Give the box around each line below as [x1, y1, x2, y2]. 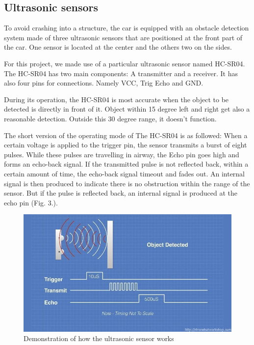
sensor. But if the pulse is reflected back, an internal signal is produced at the [4, 188, 238, 198]
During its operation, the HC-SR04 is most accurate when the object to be [4, 94, 229, 104]
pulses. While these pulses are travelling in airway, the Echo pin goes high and [4, 149, 239, 159]
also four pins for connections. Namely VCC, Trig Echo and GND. [4, 78, 203, 88]
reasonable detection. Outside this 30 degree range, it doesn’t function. [4, 113, 217, 123]
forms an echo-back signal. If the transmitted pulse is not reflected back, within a [4, 159, 249, 169]
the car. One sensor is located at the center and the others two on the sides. [4, 42, 232, 52]
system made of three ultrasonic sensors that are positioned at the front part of [4, 32, 243, 42]
